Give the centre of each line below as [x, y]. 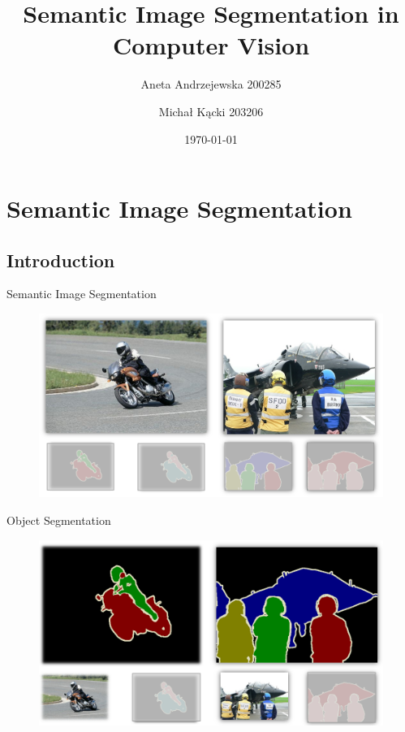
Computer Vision [211, 45]
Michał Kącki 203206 [211, 111]
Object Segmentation [59, 520]
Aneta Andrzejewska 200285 [211, 84]
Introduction [61, 260]
